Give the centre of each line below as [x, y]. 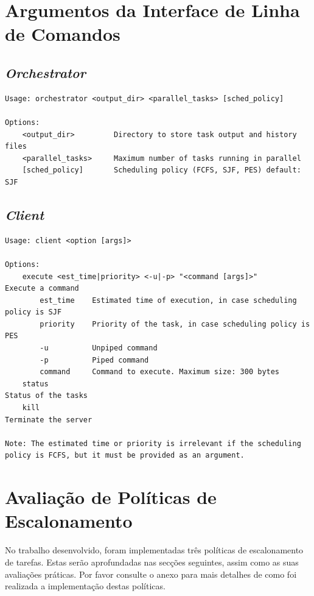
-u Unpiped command [99, 348]
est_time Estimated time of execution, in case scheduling [168, 300]
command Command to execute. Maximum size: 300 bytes [160, 372]
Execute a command [42, 289]
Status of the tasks [47, 396]
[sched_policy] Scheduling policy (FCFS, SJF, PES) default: [162, 170]
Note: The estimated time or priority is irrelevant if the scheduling [153, 443]
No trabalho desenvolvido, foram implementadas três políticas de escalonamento [154, 550]
